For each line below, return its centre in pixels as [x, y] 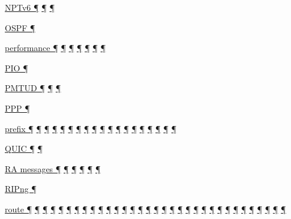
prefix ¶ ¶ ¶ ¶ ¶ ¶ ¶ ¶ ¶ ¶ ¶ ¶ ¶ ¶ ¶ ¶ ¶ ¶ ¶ [91, 128]
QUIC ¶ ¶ [24, 148]
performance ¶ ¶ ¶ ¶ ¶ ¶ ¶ [55, 48]
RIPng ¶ [21, 189]
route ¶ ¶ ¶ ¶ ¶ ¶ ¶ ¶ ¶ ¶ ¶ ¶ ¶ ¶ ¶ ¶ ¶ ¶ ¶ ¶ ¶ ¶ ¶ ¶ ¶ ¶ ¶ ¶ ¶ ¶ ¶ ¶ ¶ [145, 208]
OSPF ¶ [20, 27]
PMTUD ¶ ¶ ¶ [33, 88]
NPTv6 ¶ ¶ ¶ [30, 7]
